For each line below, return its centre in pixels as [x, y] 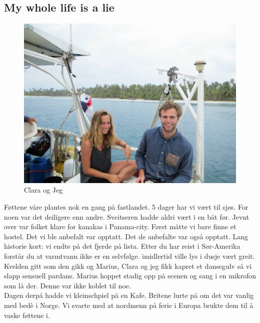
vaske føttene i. [27, 315]
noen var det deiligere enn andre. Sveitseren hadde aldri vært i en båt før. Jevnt [127, 216]
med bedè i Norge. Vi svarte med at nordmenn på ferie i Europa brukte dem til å [129, 305]
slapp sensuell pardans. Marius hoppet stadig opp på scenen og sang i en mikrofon [130, 276]
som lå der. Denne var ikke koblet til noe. [67, 285]
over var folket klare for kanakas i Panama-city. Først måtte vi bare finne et [120, 226]
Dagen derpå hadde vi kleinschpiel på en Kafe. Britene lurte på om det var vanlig [129, 295]
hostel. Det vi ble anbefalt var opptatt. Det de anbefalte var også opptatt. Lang [126, 236]
